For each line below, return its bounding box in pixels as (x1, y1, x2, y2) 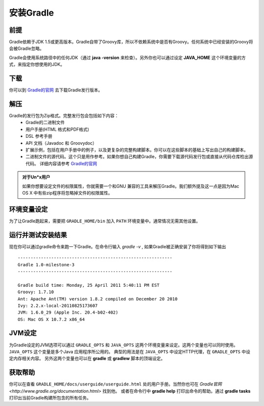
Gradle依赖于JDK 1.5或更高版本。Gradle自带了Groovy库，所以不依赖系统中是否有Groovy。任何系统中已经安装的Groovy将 (9, 39, 253, 45)
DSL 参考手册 (25, 133, 52, 139)
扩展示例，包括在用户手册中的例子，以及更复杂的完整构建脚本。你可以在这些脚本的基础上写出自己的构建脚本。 (25, 147, 248, 152)
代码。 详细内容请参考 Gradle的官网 (25, 160, 97, 166)
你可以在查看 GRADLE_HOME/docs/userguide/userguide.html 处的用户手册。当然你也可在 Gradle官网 (9, 381, 222, 387)
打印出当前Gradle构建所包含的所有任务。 (9, 395, 91, 401)
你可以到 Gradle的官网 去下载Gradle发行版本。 (9, 87, 103, 93)
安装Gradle (9, 7, 54, 18)
